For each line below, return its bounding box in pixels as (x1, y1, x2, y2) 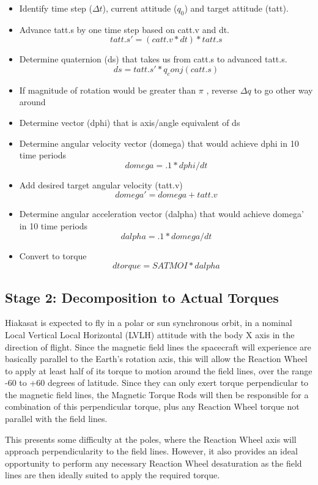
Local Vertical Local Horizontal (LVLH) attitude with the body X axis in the (5, 328, 295, 341)
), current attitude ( (102, 2, 177, 14)
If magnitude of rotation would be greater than (19, 83, 196, 96)
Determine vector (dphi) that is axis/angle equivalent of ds (19, 116, 240, 128)
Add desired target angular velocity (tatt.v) (19, 178, 183, 191)
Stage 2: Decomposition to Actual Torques (5, 287, 279, 306)
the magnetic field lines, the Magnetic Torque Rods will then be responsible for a (5, 388, 309, 401)
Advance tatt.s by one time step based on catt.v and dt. (19, 23, 230, 35)
